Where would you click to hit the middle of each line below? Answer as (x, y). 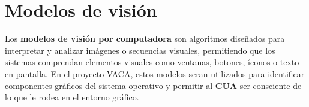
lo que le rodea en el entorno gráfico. (72, 97)
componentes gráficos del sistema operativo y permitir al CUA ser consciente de (153, 85)
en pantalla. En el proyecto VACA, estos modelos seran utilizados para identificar (155, 73)
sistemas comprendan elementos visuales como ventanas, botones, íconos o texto (152, 62)
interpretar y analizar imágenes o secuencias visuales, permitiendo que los (140, 50)
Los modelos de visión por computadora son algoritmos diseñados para (145, 39)
